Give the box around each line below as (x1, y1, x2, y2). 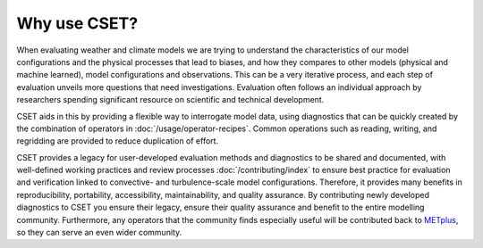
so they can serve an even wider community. (16, 227, 182, 238)
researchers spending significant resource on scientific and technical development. (16, 95, 325, 105)
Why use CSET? (16, 13, 139, 33)
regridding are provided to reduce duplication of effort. (16, 136, 219, 146)
